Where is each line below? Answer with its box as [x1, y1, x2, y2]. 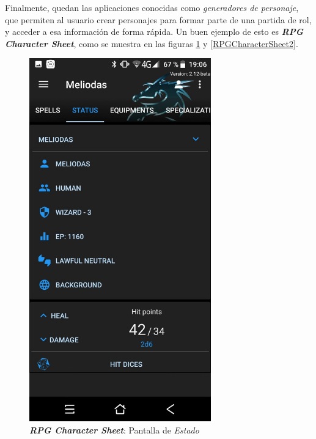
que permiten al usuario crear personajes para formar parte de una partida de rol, [5, 13, 312, 26]
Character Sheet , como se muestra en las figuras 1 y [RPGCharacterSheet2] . [5, 37, 298, 50]
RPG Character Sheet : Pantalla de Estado [29, 423, 199, 436]
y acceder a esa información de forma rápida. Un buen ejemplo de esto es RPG [5, 25, 304, 38]
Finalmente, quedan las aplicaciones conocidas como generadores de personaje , [5, 1, 299, 13]
